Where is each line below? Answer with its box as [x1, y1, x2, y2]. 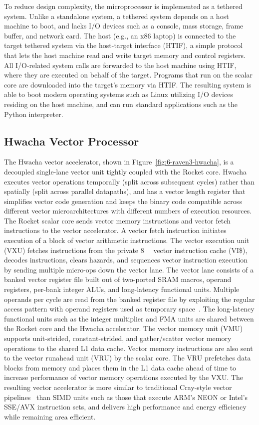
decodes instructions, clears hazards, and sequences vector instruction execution [4, 254, 248, 265]
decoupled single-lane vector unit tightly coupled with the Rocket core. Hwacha [4, 166, 247, 176]
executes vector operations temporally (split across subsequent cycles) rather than [4, 176, 255, 186]
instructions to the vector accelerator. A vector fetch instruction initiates [4, 225, 227, 235]
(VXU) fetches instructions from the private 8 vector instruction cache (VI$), [4, 244, 248, 255]
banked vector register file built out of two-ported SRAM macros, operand [4, 274, 232, 284]
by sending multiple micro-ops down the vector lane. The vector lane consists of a [4, 264, 254, 274]
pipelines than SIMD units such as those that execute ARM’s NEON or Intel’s [4, 391, 248, 402]
